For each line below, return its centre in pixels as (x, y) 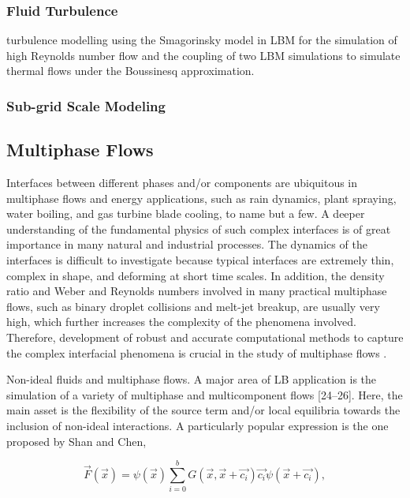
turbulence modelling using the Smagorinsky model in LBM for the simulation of (202, 40)
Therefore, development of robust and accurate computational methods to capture (205, 337)
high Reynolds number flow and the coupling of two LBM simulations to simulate (203, 55)
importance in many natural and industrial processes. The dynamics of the (187, 244)
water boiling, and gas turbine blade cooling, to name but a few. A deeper (186, 213)
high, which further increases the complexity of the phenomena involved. (182, 322)
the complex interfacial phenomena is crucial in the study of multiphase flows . (197, 352)
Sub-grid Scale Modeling (86, 105)
